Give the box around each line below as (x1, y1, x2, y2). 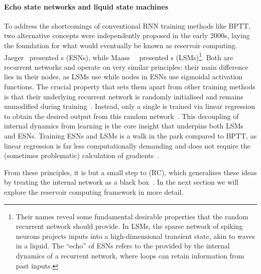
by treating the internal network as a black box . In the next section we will (4, 177, 238, 187)
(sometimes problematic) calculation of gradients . (4, 150, 160, 161)
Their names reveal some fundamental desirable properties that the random (16, 211, 248, 221)
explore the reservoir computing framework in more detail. (4, 186, 184, 197)
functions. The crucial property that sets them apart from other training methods (4, 81, 255, 92)
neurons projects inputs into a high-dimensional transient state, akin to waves (16, 230, 255, 241)
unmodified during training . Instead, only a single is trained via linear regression (4, 101, 255, 111)
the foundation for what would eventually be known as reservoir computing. (4, 40, 237, 50)
